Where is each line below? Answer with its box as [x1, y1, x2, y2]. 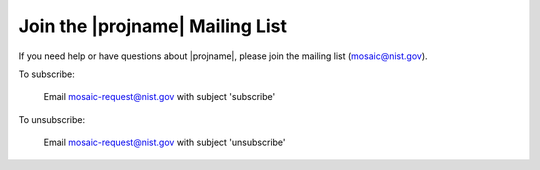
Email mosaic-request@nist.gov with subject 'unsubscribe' [43, 136, 286, 149]
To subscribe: [18, 68, 75, 80]
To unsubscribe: [18, 113, 86, 125]
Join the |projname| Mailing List [18, 15, 287, 37]
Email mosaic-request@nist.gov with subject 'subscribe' [43, 91, 276, 103]
